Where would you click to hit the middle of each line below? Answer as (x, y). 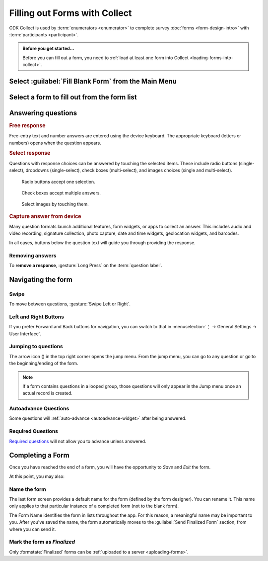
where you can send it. (33, 529)
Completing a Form (39, 455)
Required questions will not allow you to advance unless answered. (78, 441)
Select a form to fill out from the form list (73, 97)
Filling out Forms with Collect (70, 13)
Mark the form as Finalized (42, 542)
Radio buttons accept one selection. (58, 182)
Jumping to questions (36, 347)
